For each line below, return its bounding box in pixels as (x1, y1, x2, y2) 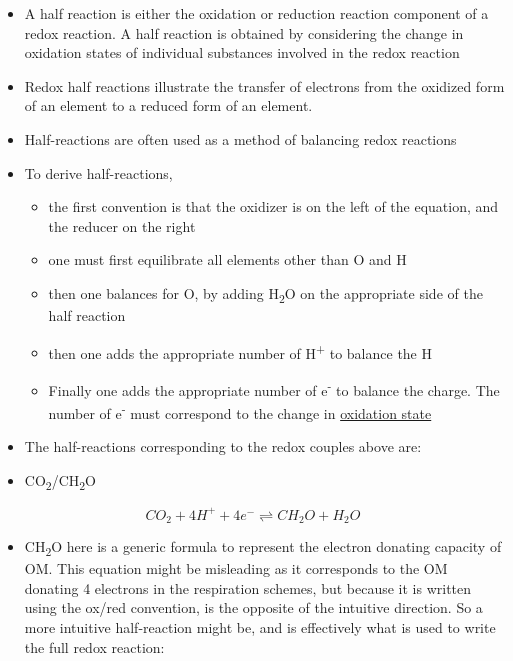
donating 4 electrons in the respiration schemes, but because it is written (24, 577, 472, 598)
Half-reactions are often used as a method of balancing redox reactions (24, 128, 457, 149)
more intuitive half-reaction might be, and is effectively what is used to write (24, 616, 496, 637)
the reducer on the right (48, 215, 196, 236)
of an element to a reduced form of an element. (24, 95, 313, 116)
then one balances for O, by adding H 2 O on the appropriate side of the (48, 282, 483, 306)
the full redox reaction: (24, 636, 165, 657)
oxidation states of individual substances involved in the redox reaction (24, 42, 460, 63)
